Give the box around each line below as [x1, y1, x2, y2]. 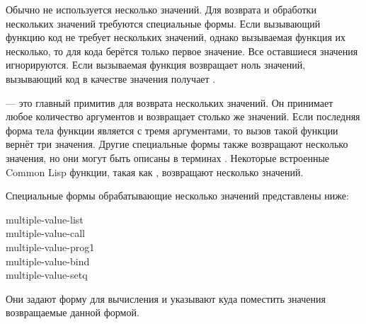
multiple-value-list [6, 212, 84, 226]
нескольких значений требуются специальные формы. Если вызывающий [6, 16, 321, 30]
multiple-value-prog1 [6, 239, 95, 254]
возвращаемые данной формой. [6, 305, 139, 320]
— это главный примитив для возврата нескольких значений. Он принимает [6, 95, 333, 110]
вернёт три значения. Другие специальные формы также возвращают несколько [6, 137, 348, 151]
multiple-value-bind [6, 253, 90, 268]
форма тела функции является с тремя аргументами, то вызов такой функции [6, 122, 338, 137]
